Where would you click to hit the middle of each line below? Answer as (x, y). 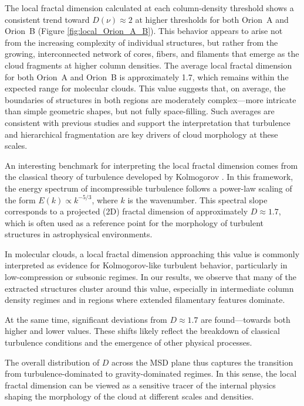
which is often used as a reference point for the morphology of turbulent (134, 222)
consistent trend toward (47, 19)
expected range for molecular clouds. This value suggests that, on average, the (145, 88)
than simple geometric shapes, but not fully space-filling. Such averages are (140, 111)
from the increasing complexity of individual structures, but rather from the (141, 42)
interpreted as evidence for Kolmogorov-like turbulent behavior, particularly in (146, 265)
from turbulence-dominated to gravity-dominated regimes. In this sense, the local (151, 373)
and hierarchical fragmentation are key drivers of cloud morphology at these (141, 134)
